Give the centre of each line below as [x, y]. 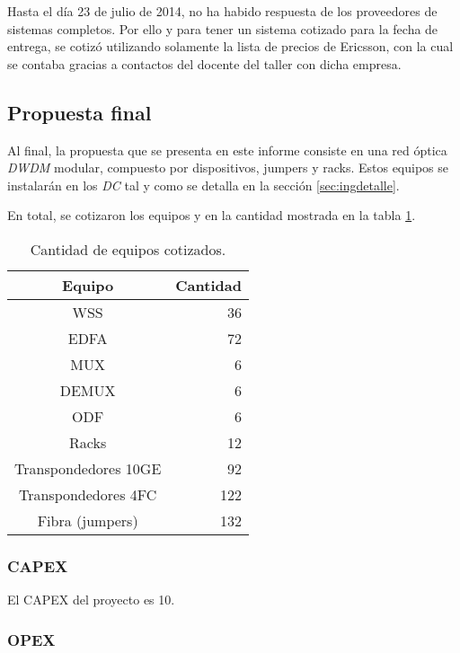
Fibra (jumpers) [88, 520]
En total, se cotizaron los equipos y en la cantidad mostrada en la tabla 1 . [212, 215]
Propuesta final [80, 112]
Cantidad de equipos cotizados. [128, 249]
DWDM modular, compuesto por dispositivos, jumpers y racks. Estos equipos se [228, 168]
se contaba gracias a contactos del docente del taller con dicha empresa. [204, 63]
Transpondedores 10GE [88, 468]
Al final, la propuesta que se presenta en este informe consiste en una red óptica [227, 150]
